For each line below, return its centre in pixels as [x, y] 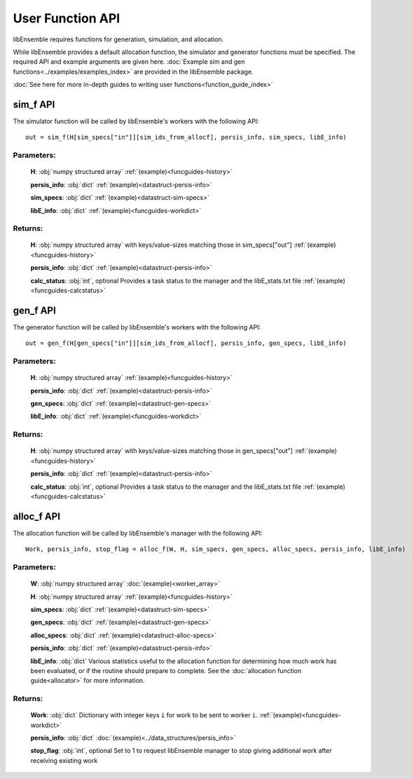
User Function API [67, 18]
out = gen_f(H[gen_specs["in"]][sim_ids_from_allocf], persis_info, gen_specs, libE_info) [186, 343]
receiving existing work [64, 760]
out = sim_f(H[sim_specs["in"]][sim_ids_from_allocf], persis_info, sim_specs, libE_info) [186, 137]
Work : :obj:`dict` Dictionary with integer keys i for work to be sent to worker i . [144, 715]
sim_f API [34, 104]
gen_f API [34, 310]
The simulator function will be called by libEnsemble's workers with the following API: [136, 121]
